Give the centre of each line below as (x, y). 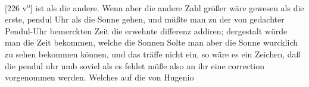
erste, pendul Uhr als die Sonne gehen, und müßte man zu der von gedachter (145, 19)
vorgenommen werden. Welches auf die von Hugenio (99, 77)
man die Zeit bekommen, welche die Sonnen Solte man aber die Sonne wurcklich (151, 42)
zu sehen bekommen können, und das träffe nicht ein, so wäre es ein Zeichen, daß (153, 54)
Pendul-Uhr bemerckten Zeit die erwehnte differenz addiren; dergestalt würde (146, 30)
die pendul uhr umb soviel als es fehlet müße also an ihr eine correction (135, 65)
